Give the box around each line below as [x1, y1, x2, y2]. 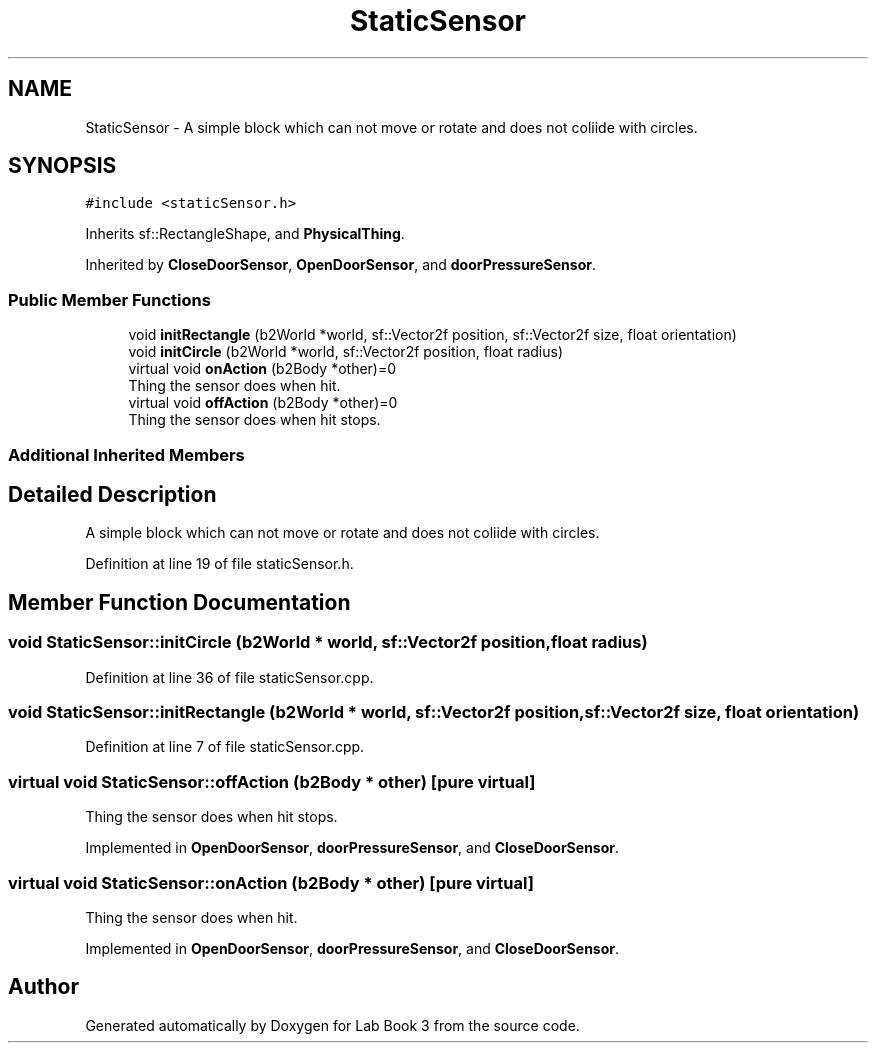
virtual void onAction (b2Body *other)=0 [128, 360, 397, 378]
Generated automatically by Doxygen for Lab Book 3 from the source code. [85, 1016, 580, 1034]
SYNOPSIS [8, 153, 117, 179]
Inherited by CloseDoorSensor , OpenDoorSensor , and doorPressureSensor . [85, 256, 596, 274]
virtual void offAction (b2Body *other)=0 [128, 394, 398, 412]
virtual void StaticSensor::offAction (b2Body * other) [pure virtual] [8, 771, 536, 792]
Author [8, 974, 79, 1000]
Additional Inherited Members [8, 444, 245, 465]
